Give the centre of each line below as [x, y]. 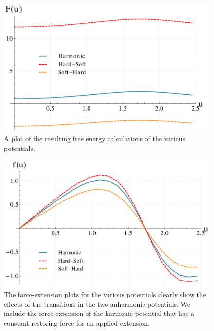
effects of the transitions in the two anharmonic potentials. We [97, 304]
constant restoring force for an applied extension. [77, 323]
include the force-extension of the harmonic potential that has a [99, 313]
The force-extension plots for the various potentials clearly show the [105, 294]
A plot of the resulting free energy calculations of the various [95, 138]
